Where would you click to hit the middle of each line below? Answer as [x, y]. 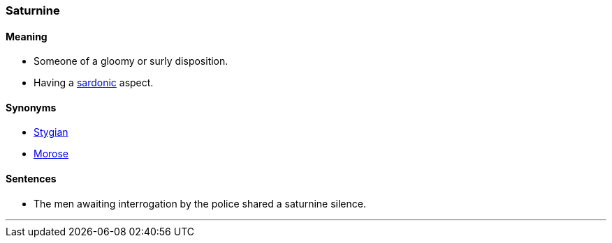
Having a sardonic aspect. [94, 83]
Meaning [27, 36]
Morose [51, 154]
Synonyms [31, 107]
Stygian [51, 132]
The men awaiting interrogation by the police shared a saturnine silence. [200, 203]
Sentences [31, 179]
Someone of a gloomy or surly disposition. [131, 61]
